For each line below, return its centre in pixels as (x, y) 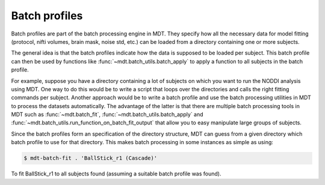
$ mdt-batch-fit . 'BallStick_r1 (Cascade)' (91, 158)
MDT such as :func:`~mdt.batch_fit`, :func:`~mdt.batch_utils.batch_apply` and (107, 115)
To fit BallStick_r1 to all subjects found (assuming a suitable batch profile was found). (116, 174)
